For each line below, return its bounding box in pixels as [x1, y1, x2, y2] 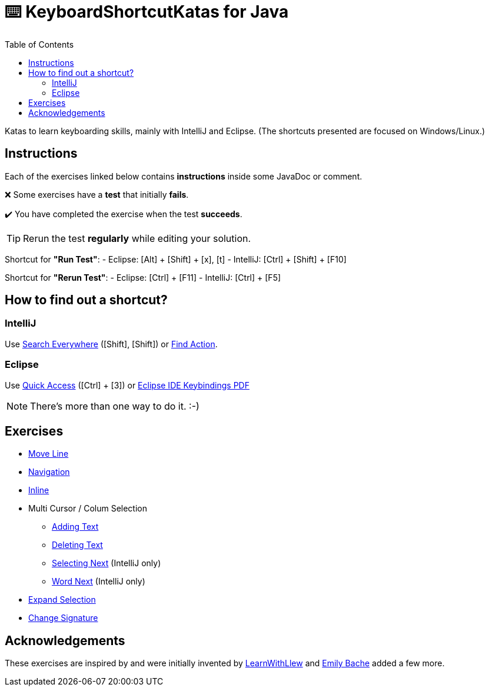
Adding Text [52, 521, 99, 532]
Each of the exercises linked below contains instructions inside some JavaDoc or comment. [5, 171, 362, 181]
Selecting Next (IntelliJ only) [52, 558, 161, 569]
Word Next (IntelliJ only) [52, 576, 145, 587]
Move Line [28, 449, 69, 459]
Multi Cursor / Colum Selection [28, 503, 148, 514]
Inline [28, 485, 49, 496]
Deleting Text [52, 540, 103, 550]
